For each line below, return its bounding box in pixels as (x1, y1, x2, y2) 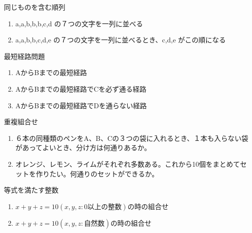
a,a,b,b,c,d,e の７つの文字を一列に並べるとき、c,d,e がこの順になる (15, 35, 226, 45)
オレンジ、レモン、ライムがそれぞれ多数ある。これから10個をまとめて (15, 158, 240, 169)
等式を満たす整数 (4, 185, 58, 195)
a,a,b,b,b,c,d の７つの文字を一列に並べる (15, 18, 143, 28)
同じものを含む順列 (4, 2, 65, 12)
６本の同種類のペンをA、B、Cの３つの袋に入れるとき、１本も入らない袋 (15, 133, 249, 143)
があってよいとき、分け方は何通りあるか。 (15, 142, 151, 153)
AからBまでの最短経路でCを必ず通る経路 (15, 83, 147, 94)
